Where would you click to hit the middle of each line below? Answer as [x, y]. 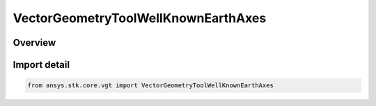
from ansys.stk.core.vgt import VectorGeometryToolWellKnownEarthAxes [151, 86]
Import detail [41, 65]
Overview [34, 43]
